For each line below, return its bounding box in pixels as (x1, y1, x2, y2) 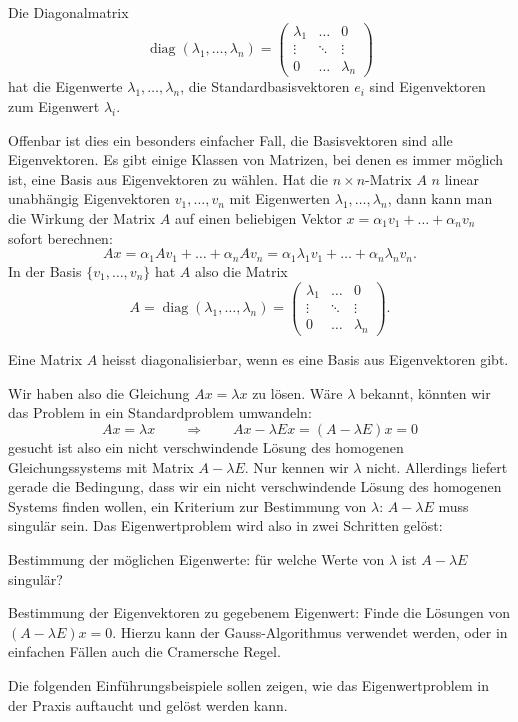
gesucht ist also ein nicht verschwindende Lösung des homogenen (8, 437, 404, 458)
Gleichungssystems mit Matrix (8, 456, 194, 477)
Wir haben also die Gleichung (8, 382, 190, 403)
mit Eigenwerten (229, 188, 331, 209)
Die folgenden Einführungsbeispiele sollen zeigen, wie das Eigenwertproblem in (8, 674, 489, 695)
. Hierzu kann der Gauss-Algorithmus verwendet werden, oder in (112, 621, 508, 642)
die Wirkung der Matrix (8, 207, 156, 228)
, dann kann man (387, 188, 493, 209)
